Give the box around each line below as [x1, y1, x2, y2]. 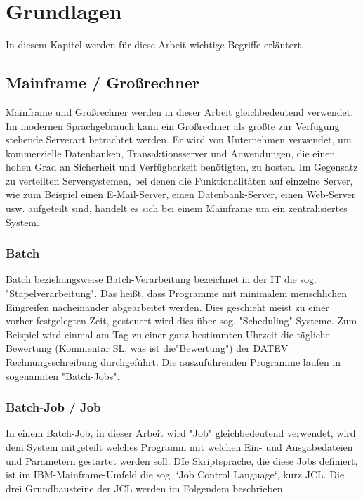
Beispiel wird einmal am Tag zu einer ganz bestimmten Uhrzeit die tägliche [6, 327, 330, 341]
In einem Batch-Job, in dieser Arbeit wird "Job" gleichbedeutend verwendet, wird [6, 426, 356, 440]
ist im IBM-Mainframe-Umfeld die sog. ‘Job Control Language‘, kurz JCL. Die [6, 467, 345, 482]
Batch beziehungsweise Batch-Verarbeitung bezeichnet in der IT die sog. [6, 272, 317, 287]
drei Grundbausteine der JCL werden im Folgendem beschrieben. [6, 480, 286, 495]
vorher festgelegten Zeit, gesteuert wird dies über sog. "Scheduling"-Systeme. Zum [6, 313, 357, 328]
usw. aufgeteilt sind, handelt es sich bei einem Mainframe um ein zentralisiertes [6, 201, 348, 216]
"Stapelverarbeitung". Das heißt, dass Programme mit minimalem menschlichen [6, 286, 348, 301]
